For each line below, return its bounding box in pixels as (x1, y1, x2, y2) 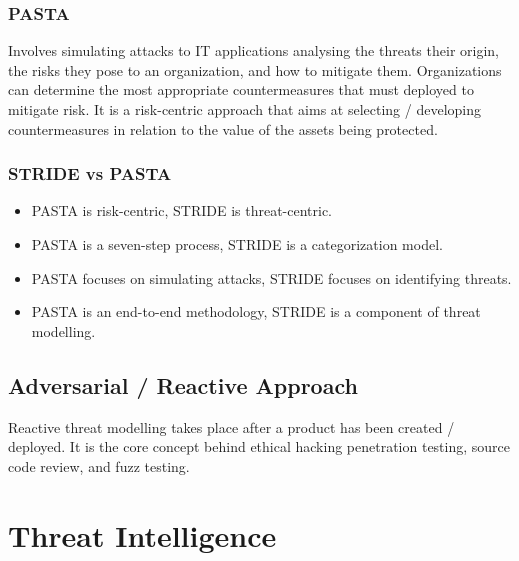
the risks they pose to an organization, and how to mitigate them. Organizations (8, 59, 502, 80)
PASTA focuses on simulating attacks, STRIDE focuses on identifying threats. (31, 267, 512, 288)
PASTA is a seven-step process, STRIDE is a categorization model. (31, 234, 443, 254)
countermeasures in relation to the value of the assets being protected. (8, 118, 438, 139)
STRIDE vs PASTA (8, 161, 172, 186)
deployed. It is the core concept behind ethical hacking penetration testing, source (8, 436, 511, 457)
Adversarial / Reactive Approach (8, 369, 358, 400)
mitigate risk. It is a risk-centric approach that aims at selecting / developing (8, 99, 482, 119)
